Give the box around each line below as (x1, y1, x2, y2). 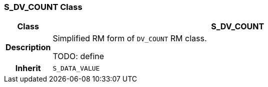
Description (5, 42, 51, 53)
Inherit (15, 63, 41, 74)
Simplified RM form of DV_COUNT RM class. (52, 33, 207, 44)
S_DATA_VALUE (52, 64, 100, 72)
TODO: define (52, 51, 104, 62)
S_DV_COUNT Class (4, 2, 82, 12)
